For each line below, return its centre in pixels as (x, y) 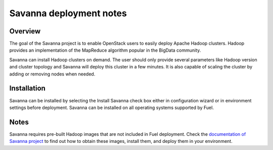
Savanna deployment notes (68, 13)
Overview (25, 31)
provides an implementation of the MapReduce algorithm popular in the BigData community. (105, 50)
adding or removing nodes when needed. (52, 74)
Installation (27, 88)
